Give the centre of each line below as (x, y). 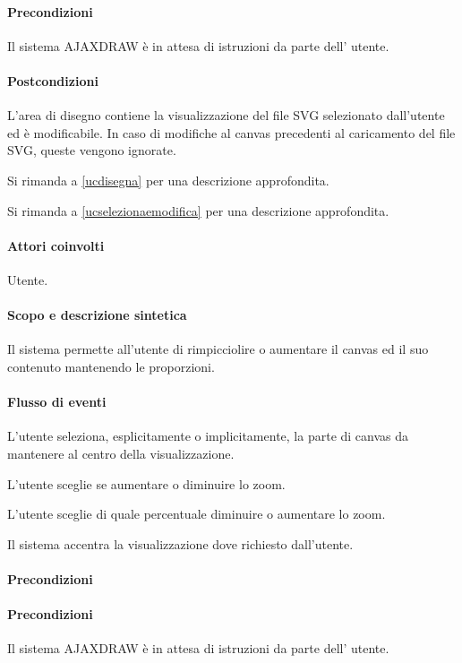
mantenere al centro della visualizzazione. (121, 453)
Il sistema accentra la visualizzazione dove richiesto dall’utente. (180, 543)
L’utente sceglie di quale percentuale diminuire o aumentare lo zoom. (197, 514)
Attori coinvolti (56, 245)
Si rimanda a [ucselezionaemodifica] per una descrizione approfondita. (198, 210)
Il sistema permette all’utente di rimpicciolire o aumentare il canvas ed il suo (218, 349)
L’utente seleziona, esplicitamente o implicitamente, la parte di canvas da (208, 436)
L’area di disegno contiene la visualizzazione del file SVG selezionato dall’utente (226, 115)
